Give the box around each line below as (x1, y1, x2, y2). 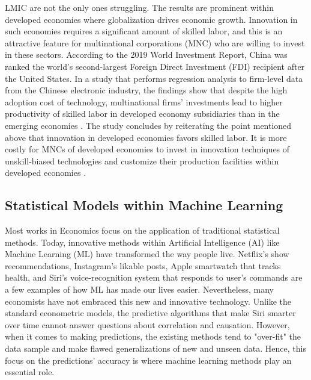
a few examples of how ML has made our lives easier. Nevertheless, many (5, 283, 274, 296)
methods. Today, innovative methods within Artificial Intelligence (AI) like (5, 235, 280, 248)
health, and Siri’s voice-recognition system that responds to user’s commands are (5, 271, 303, 284)
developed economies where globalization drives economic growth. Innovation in (5, 13, 298, 25)
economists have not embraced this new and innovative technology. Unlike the (5, 294, 292, 307)
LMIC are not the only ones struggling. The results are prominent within (5, 1, 274, 13)
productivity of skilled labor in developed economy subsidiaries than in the (5, 107, 280, 120)
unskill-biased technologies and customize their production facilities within (5, 154, 279, 167)
